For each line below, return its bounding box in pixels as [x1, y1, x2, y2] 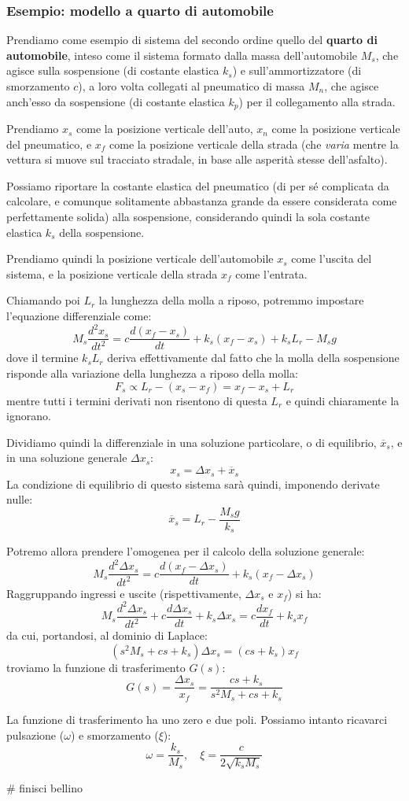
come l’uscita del [291, 250, 372, 267]
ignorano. [6, 408, 51, 424]
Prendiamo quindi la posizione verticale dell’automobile [6, 250, 274, 267]
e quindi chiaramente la [286, 392, 400, 408]
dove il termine [6, 349, 79, 366]
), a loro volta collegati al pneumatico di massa [78, 78, 305, 94]
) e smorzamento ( [70, 726, 159, 743]
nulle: [6, 491, 33, 508]
